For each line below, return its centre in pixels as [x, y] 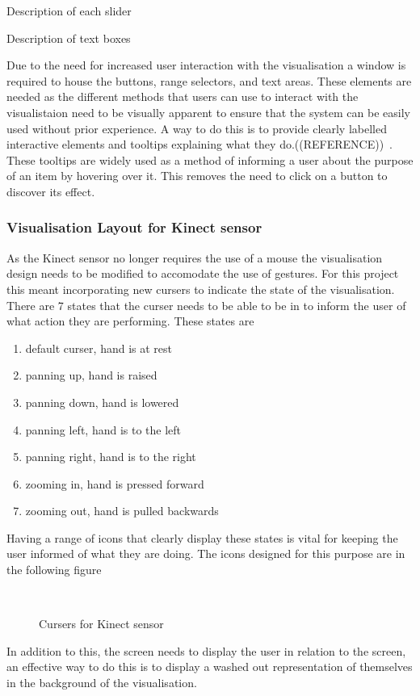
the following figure [54, 570]
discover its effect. [51, 191]
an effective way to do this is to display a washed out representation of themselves [210, 667]
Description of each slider [69, 10]
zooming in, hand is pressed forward [115, 483]
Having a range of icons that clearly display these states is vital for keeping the [202, 537]
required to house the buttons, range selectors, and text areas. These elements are [209, 80]
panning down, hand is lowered [102, 402]
